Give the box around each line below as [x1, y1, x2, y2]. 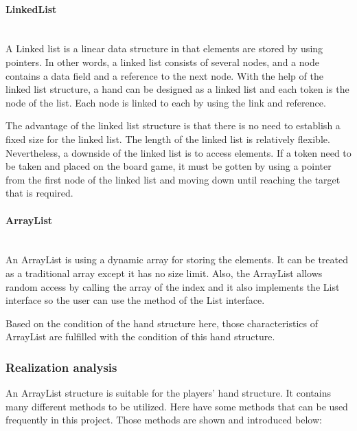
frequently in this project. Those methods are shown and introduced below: [5, 412, 322, 427]
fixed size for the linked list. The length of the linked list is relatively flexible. [5, 131, 330, 146]
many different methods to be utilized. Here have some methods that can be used [5, 399, 348, 413]
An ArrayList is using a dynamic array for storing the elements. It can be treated [5, 252, 348, 267]
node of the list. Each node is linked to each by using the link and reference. [5, 95, 326, 109]
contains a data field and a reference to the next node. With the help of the [5, 68, 323, 82]
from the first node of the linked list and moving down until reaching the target [5, 172, 341, 186]
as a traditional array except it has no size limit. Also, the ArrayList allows [5, 265, 323, 280]
